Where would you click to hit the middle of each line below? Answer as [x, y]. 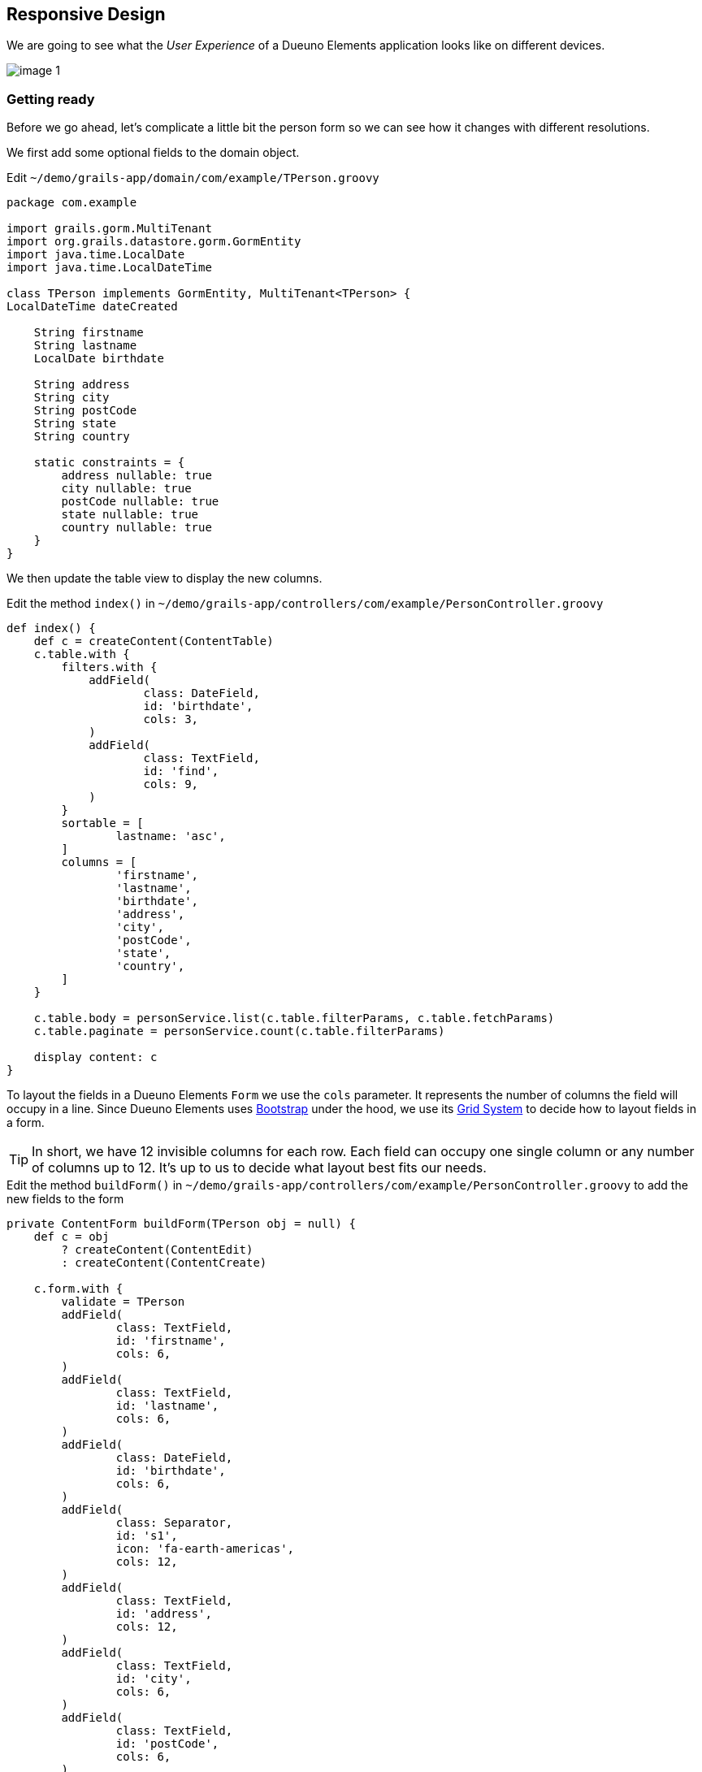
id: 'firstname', [171, 1341]
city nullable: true [126, 489]
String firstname [89, 333]
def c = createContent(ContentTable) [154, 641]
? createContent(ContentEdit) [157, 1250]
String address [82, 385]
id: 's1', [147, 1536]
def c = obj [71, 1237]
